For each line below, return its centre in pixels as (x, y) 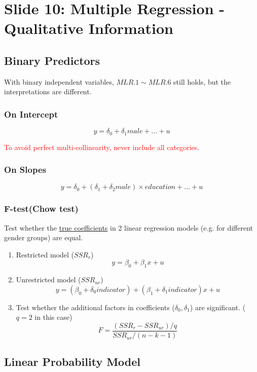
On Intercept (31, 114)
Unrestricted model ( (48, 280)
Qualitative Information (89, 28)
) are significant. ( (218, 307)
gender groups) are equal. (44, 237)
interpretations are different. (48, 91)
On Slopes (25, 170)
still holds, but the (202, 81)
